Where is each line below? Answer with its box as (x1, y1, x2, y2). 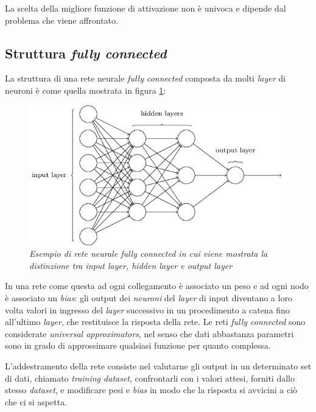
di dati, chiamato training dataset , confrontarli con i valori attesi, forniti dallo (5, 371, 295, 384)
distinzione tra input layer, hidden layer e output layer (29, 259, 233, 271)
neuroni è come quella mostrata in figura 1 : (5, 83, 166, 96)
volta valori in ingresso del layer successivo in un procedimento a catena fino (5, 303, 290, 316)
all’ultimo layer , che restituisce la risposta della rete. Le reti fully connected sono (5, 315, 306, 328)
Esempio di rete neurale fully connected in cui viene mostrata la (29, 247, 268, 260)
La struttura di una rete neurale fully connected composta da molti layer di (5, 72, 286, 85)
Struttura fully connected (5, 43, 167, 62)
